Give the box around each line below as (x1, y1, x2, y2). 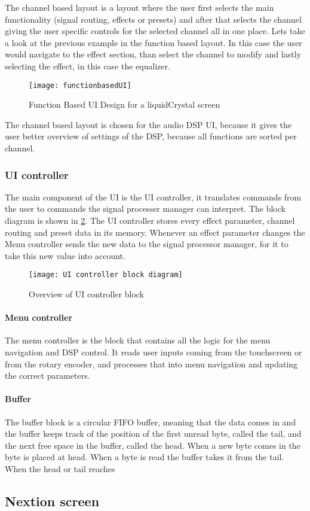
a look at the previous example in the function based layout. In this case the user (5, 36, 302, 48)
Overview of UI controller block (29, 288, 145, 300)
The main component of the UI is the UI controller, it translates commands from (5, 190, 302, 203)
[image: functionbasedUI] (29, 81, 131, 90)
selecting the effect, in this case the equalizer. (5, 59, 171, 72)
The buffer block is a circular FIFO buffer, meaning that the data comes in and (5, 415, 296, 428)
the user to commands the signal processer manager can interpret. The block (5, 202, 286, 215)
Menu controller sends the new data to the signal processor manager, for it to (5, 238, 288, 250)
